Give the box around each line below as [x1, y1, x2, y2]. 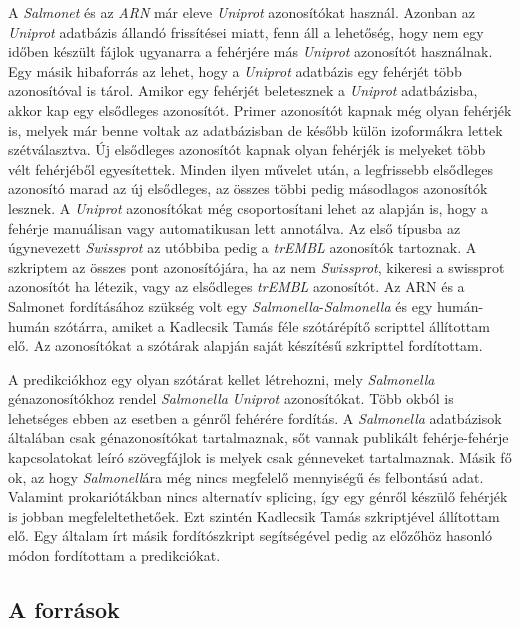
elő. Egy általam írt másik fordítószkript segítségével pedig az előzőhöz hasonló [8, 525, 493, 546]
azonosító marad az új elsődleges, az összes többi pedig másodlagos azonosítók [8, 178, 488, 199]
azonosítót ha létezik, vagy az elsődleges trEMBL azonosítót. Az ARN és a [8, 276, 465, 297]
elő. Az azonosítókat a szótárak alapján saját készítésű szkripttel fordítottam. [8, 335, 483, 356]
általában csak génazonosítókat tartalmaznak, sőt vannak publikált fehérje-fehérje [8, 427, 509, 448]
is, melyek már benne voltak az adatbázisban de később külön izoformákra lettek [8, 119, 503, 140]
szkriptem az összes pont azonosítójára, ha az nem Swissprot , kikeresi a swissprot [8, 256, 505, 277]
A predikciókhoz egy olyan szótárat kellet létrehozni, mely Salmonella [8, 368, 435, 389]
